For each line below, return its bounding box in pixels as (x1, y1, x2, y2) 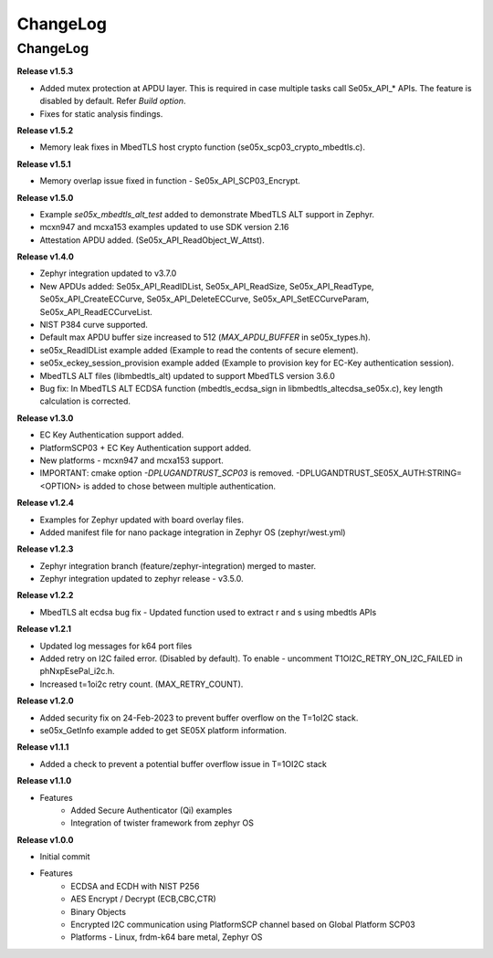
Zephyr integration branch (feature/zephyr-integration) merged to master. (39, 560, 317, 571)
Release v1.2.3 (16, 543, 74, 554)
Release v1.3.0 (16, 412, 74, 424)
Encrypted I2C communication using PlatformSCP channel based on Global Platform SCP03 (70, 919, 415, 931)
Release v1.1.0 (16, 775, 72, 786)
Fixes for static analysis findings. (39, 108, 163, 119)
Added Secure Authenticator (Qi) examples (70, 805, 233, 816)
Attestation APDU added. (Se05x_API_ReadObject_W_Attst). (39, 234, 265, 246)
